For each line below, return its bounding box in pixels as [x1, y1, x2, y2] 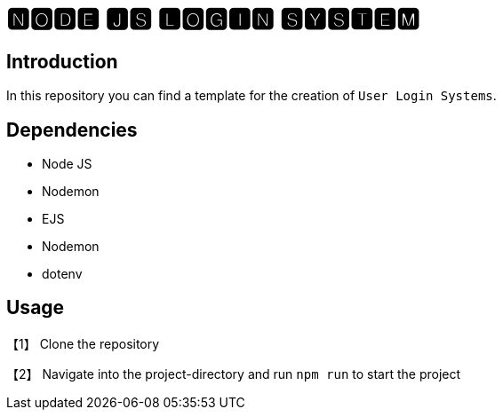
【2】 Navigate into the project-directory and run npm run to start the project [6, 366, 461, 382]
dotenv [42, 266, 83, 282]
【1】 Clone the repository [6, 335, 160, 351]
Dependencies [6, 118, 138, 141]
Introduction [6, 50, 118, 73]
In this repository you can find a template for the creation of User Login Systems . [6, 88, 497, 104]
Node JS [42, 156, 92, 172]
